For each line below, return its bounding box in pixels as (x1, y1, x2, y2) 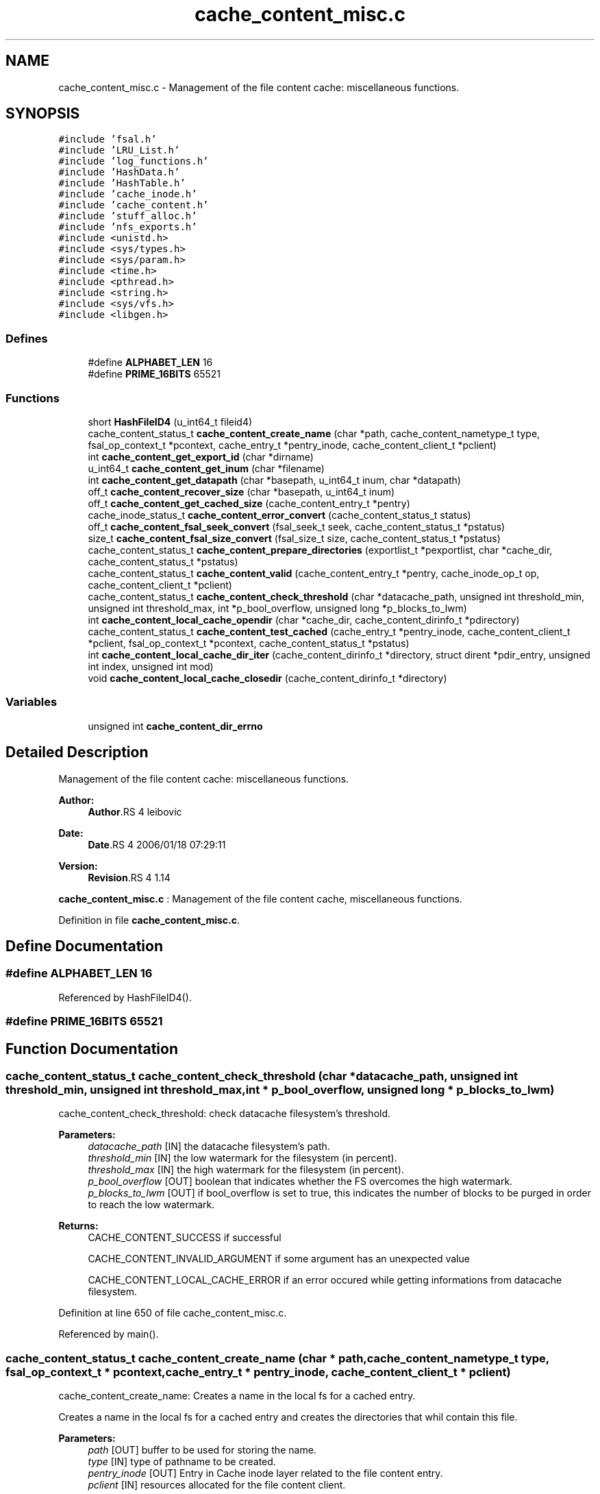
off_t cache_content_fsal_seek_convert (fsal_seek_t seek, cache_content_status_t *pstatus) (88, 520, 505, 532)
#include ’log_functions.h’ (58, 156, 209, 167)
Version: (58, 859, 98, 872)
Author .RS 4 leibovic (88, 805, 182, 818)
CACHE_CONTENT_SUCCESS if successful (88, 1232, 282, 1244)
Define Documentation (5, 937, 163, 955)
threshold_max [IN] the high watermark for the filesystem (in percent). (88, 1164, 404, 1176)
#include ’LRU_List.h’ (58, 145, 180, 156)
